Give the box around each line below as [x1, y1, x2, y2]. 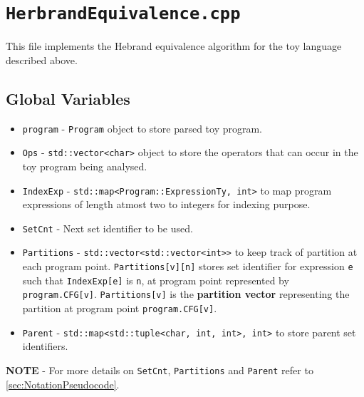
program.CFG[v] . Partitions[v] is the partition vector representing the [22, 287, 350, 301]
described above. [6, 52, 78, 67]
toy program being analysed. [22, 158, 147, 173]
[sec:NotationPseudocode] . [6, 376, 120, 391]
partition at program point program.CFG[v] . [22, 301, 217, 316]
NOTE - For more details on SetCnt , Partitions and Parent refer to [6, 362, 313, 377]
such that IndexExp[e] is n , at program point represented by [22, 272, 289, 287]
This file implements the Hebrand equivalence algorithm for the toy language [6, 38, 342, 53]
